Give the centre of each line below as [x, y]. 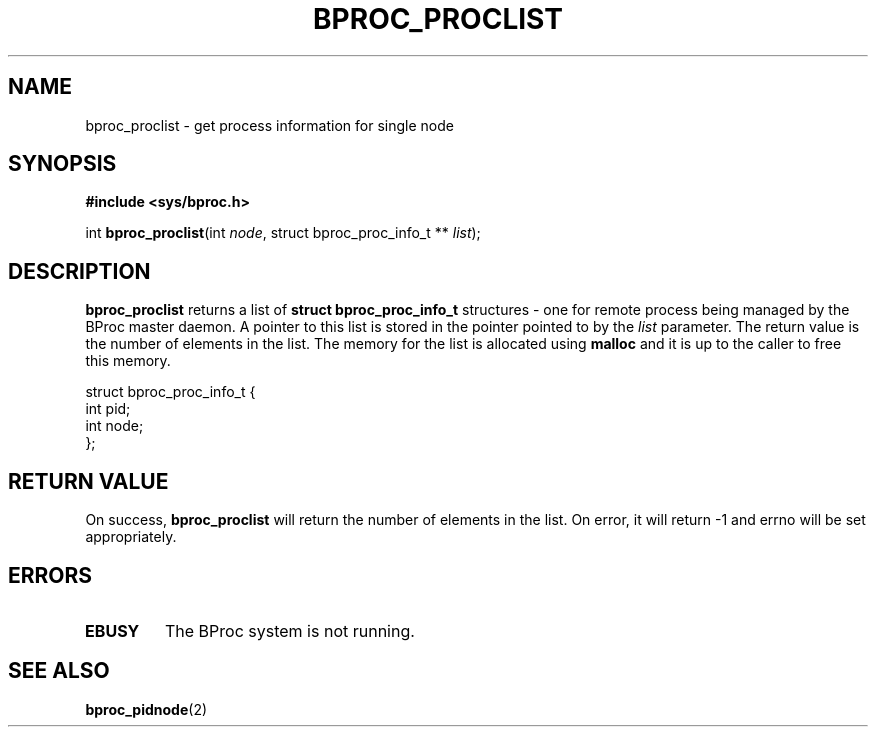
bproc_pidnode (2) [146, 709]
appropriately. [131, 537]
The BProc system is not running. [290, 630]
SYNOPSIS [62, 164]
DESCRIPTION [79, 271]
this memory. [128, 361]
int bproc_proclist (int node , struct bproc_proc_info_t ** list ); [283, 233]
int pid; [108, 409]
